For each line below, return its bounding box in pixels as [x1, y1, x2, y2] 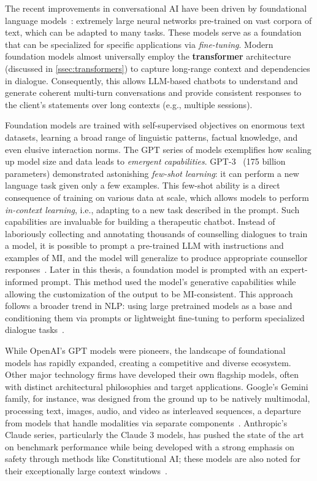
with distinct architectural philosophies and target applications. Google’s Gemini [5, 380, 308, 393]
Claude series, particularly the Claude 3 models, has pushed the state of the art [5, 428, 304, 441]
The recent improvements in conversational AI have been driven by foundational [5, 2, 307, 14]
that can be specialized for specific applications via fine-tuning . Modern [5, 37, 273, 50]
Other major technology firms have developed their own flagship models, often [5, 368, 299, 381]
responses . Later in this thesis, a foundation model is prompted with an [5, 263, 278, 276]
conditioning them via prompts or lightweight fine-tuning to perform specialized [5, 311, 305, 324]
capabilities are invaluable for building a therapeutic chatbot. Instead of [5, 215, 275, 228]
